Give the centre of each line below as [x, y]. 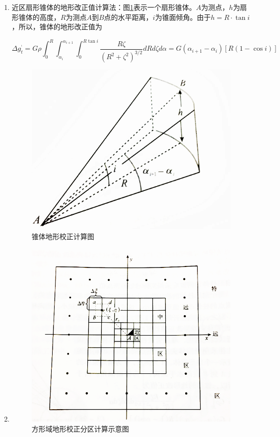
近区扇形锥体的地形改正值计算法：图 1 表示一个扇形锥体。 [104, 7]
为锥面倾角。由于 [183, 17]
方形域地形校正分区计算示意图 [80, 428]
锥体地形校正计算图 [63, 236]
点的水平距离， [128, 17]
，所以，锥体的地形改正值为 [57, 27]
